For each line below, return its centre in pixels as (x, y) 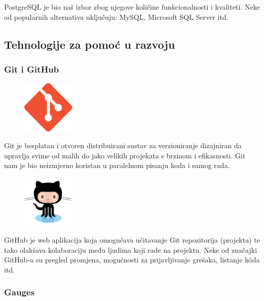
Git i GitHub (32, 69)
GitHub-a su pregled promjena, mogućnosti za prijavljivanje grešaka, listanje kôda (132, 260)
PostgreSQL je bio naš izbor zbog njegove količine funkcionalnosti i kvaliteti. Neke (132, 7)
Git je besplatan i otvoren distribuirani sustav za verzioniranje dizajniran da (123, 145)
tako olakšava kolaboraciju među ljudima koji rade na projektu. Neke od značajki (131, 249)
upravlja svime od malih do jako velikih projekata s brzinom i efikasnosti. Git (125, 155)
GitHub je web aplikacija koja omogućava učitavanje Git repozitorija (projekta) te (132, 240)
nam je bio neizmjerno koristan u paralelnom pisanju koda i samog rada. (117, 165)
